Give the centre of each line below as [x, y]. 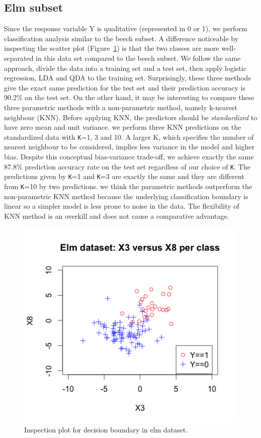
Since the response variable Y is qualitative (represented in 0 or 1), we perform [126, 28]
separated [19, 58]
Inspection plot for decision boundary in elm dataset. [106, 430]
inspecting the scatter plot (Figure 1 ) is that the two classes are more [112, 48]
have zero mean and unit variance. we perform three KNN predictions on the [123, 127]
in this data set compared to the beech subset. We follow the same [138, 58]
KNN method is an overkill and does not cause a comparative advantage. [117, 215]
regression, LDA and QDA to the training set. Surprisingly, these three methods [127, 78]
